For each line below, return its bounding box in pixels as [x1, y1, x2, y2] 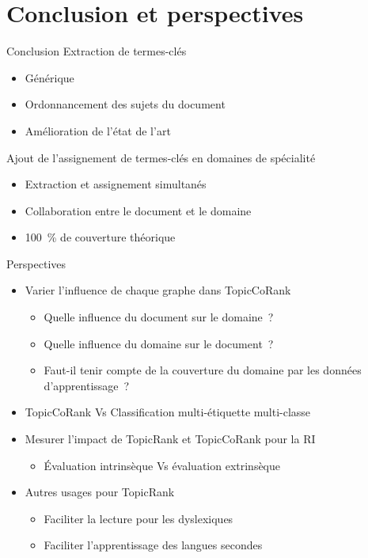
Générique [25, 69, 74, 85]
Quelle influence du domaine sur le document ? [44, 335, 274, 351]
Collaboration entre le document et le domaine [25, 202, 252, 218]
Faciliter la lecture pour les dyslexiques [44, 510, 233, 526]
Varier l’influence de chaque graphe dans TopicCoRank [25, 282, 291, 298]
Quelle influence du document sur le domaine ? [44, 309, 274, 325]
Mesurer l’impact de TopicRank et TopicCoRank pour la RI [25, 431, 316, 447]
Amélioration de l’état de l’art [25, 122, 171, 139]
